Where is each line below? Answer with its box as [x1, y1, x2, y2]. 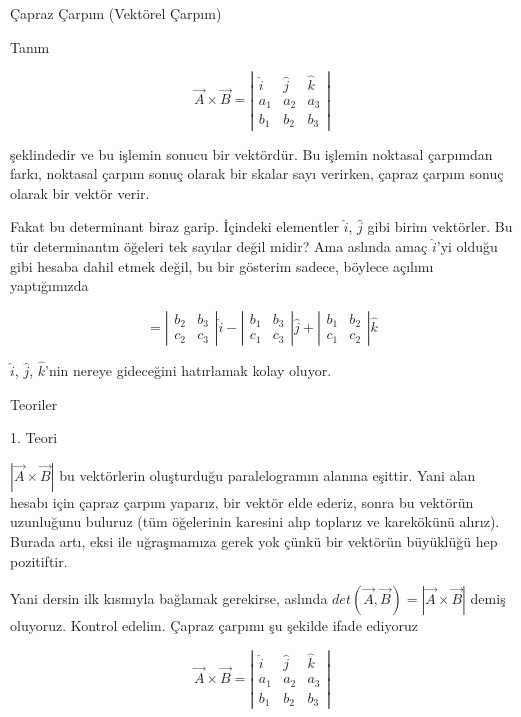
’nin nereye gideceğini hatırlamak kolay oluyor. [45, 359, 332, 380]
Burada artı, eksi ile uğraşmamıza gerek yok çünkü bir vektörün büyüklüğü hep [10, 530, 498, 551]
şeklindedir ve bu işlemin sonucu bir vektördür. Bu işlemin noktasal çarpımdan [10, 143, 493, 164]
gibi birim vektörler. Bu [367, 216, 513, 237]
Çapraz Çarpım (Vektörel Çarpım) [10, 3, 222, 23]
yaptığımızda [10, 275, 89, 296]
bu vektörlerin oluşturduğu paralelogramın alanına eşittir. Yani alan [59, 464, 476, 485]
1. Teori [10, 427, 58, 448]
